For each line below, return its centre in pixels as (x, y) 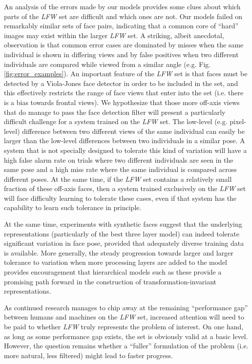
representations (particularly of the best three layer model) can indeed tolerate (122, 233)
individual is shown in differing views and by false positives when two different (121, 54)
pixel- (238, 121)
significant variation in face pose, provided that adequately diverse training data (124, 243)
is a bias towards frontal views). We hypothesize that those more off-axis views (122, 102)
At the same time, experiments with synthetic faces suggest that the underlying (123, 224)
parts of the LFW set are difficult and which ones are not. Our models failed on (123, 16)
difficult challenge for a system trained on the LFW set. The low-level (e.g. (116, 121)
